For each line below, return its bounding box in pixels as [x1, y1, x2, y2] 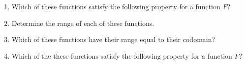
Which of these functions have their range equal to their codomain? [11, 34, 215, 44]
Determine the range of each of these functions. [11, 18, 154, 28]
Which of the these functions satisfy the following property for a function [11, 50, 232, 61]
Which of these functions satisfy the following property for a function [11, 1, 220, 11]
